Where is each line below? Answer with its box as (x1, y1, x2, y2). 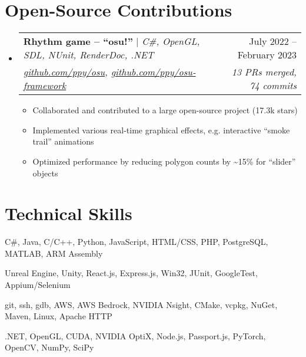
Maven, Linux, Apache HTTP (5, 310, 112, 322)
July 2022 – (249, 34, 297, 48)
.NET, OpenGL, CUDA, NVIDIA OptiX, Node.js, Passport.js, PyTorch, (5, 329, 266, 342)
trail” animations (32, 135, 94, 148)
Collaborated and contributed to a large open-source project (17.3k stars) (32, 104, 298, 116)
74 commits (250, 78, 297, 93)
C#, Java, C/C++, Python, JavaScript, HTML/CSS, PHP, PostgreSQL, (5, 235, 268, 248)
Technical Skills (5, 201, 132, 225)
